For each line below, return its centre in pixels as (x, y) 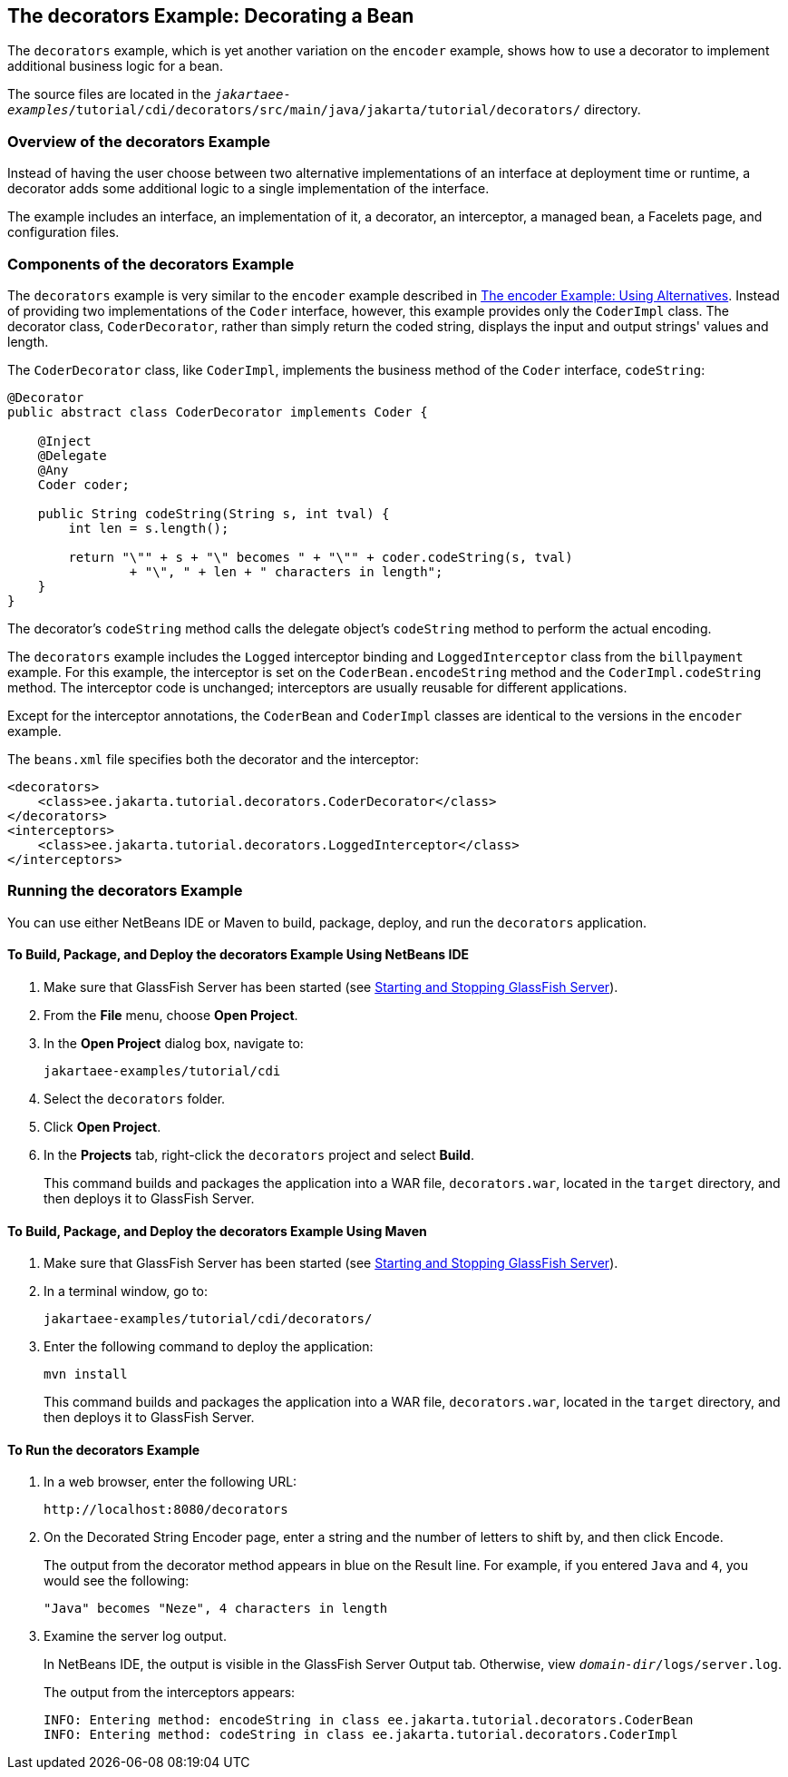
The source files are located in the (109, 94)
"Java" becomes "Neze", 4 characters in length (216, 1609)
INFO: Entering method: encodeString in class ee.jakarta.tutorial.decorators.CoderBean (369, 1720)
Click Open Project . (102, 1126)
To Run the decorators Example (104, 1449)
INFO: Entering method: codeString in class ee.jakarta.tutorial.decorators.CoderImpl (361, 1735)
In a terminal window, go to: (126, 1291)
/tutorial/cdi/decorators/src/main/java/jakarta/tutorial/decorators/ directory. (355, 110)
